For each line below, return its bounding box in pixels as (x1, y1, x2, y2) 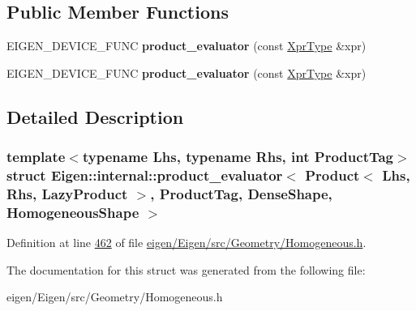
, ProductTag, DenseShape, (150, 183, 332, 203)
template (6, 147, 66, 167)
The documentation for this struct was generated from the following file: (6, 261, 366, 278)
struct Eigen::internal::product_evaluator (6, 165, 283, 185)
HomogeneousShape (6, 202, 139, 222)
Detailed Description (6, 104, 184, 129)
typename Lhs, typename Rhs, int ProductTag (82, 147, 394, 167)
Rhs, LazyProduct (6, 183, 128, 203)
